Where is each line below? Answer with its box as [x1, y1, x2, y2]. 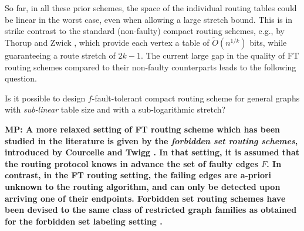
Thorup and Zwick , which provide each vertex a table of [5, 36, 210, 48]
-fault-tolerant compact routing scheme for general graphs [92, 91, 300, 104]
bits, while [249, 36, 287, 48]
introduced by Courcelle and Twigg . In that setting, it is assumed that [5, 146, 299, 158]
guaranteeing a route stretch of [5, 49, 116, 61]
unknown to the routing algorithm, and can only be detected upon [5, 180, 281, 192]
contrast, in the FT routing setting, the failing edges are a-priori [5, 169, 272, 181]
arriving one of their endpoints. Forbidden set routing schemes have [5, 192, 286, 204]
